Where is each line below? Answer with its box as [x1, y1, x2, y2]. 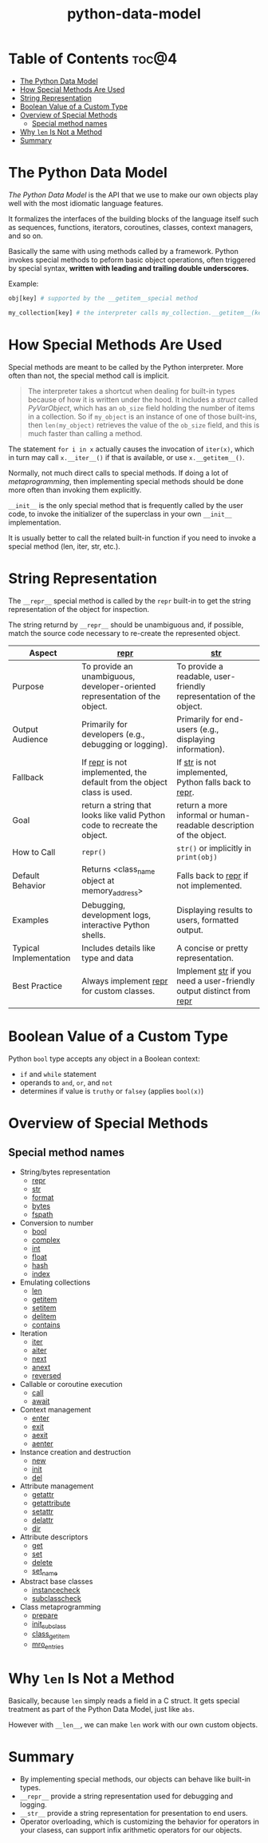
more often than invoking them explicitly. [8, 485, 142, 495]
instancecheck [31, 1585, 81, 1595]
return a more [176, 800, 228, 811]
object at [81, 875, 115, 886]
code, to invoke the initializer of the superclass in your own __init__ [8, 509, 233, 518]
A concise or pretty [176, 942, 249, 953]
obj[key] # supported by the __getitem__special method [8, 294, 198, 302]
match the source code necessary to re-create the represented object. [8, 628, 241, 638]
